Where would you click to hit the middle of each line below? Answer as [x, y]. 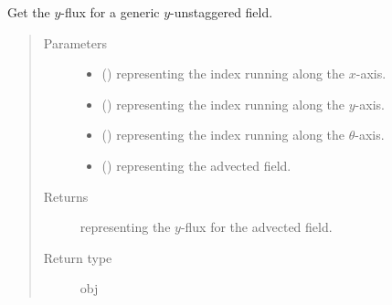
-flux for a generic [110, 12]
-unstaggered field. [222, 12]
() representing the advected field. [196, 165]
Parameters [75, 42]
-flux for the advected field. [256, 227]
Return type [78, 257]
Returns [66, 196]
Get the [29, 12]
